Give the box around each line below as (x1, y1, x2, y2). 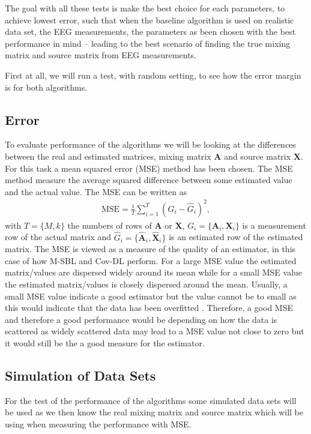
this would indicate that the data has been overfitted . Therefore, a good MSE (5, 301, 293, 314)
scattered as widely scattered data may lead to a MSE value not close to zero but (5, 325, 304, 337)
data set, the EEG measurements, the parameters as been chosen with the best (5, 25, 296, 38)
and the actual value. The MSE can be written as (5, 185, 187, 197)
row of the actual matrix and (5, 231, 112, 243)
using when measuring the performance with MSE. (5, 418, 192, 430)
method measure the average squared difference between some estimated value (5, 173, 292, 186)
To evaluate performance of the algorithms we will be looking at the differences (5, 138, 296, 151)
